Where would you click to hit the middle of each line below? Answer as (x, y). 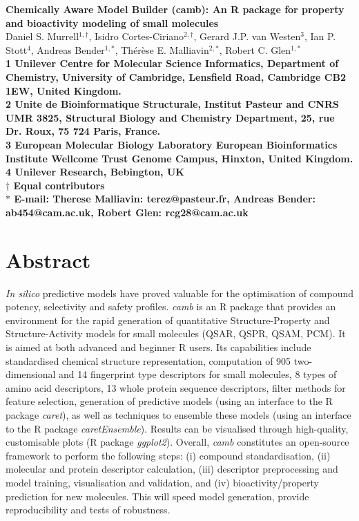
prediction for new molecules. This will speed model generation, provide (157, 496)
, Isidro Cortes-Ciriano (136, 36)
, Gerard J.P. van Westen (247, 36)
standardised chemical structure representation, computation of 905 (148, 360)
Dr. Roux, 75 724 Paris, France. (83, 131)
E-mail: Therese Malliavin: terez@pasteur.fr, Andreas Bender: (165, 199)
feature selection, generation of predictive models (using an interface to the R (169, 401)
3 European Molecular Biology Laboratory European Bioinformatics (172, 144)
